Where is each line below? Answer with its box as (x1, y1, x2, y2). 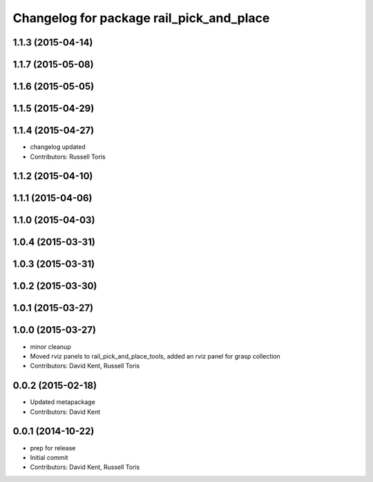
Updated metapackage (30, 398, 96, 406)
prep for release (30, 443, 76, 452)
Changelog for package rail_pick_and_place (12, 10, 270, 26)
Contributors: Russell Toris (30, 152, 106, 161)
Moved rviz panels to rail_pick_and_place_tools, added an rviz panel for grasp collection (30, 352, 281, 360)
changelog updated (30, 143, 86, 151)
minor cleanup (30, 342, 72, 351)
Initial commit (30, 453, 68, 461)
